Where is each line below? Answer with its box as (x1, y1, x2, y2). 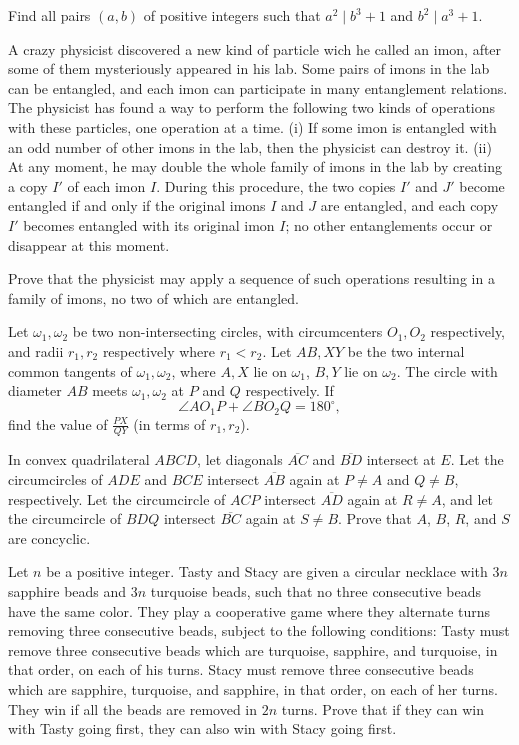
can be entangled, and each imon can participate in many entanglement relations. (8, 77, 508, 98)
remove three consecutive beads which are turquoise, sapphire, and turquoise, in (8, 639, 498, 660)
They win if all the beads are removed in (8, 698, 258, 719)
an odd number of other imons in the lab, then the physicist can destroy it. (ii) (8, 136, 492, 157)
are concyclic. (8, 527, 91, 548)
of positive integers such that (143, 5, 321, 25)
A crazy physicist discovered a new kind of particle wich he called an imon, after (8, 38, 502, 59)
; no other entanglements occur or (285, 214, 493, 235)
